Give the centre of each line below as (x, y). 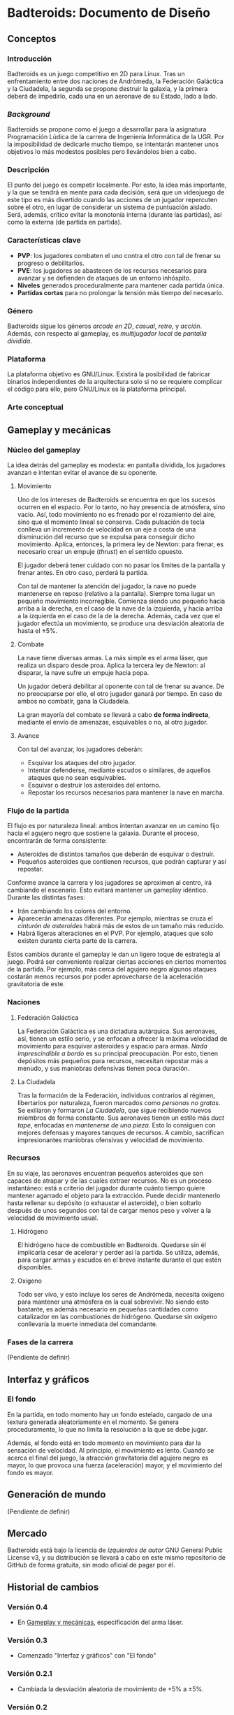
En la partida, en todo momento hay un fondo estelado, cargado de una (110, 1414)
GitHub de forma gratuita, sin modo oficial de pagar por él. (92, 1565)
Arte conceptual (36, 407)
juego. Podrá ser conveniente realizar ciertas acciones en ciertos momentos (117, 962)
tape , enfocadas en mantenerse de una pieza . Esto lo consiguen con (117, 1125)
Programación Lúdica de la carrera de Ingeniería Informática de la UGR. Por (116, 137)
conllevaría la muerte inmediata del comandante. (87, 1324)
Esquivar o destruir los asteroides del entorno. (94, 785)
